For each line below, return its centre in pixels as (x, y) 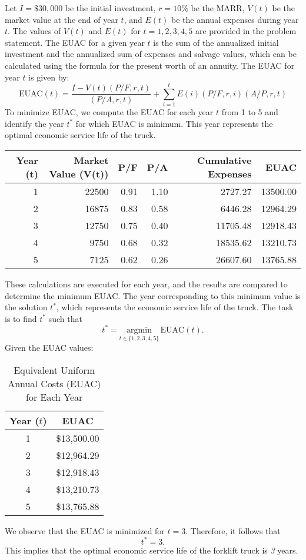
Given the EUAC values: (49, 348)
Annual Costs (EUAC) (54, 383)
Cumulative (224, 160)
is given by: (49, 77)
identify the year (34, 123)
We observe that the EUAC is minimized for (85, 530)
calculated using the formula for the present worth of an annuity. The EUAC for (150, 65)
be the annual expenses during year (235, 19)
